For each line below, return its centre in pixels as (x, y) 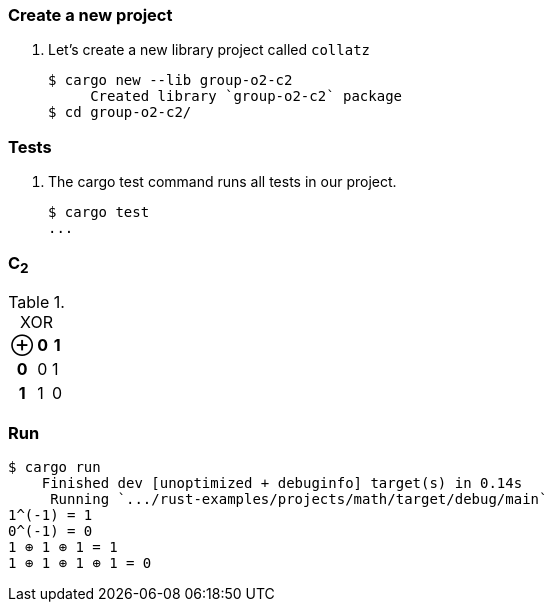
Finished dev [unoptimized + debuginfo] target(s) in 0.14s (282, 482)
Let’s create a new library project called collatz (209, 50)
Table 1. (36, 302)
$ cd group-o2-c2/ (120, 112)
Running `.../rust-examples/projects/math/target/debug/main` (299, 498)
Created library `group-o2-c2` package (246, 96)
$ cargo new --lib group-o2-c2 (170, 80)
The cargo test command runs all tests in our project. (222, 182)
